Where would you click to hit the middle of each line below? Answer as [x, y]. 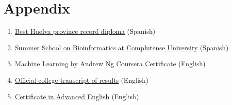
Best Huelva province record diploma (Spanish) [85, 31]
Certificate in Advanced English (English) [77, 96]
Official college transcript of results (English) [82, 80]
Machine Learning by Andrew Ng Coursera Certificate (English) [110, 64]
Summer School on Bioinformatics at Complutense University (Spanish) [122, 47]
